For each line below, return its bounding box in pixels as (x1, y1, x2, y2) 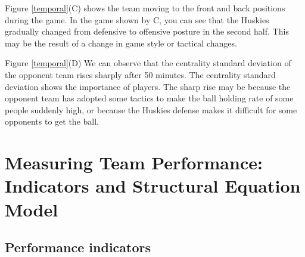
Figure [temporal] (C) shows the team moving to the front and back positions (5, 2, 285, 14)
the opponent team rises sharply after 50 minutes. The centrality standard (5, 68, 276, 80)
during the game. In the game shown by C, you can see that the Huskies (5, 13, 269, 26)
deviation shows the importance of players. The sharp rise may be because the (5, 80, 291, 92)
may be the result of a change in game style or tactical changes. (5, 36, 237, 49)
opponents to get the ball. (5, 115, 99, 128)
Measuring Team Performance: (5, 150, 263, 175)
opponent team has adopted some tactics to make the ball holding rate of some (5, 92, 294, 104)
